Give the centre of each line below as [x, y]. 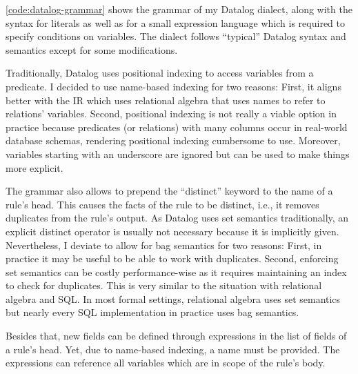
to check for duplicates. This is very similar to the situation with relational [164, 285]
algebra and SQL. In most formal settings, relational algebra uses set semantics [173, 298]
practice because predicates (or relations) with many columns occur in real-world [177, 127]
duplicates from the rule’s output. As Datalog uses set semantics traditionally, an [177, 218]
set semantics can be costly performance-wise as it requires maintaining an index [176, 272]
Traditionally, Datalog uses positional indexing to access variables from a [160, 73]
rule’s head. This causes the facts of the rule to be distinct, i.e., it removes [162, 204]
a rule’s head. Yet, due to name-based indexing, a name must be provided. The [173, 349]
